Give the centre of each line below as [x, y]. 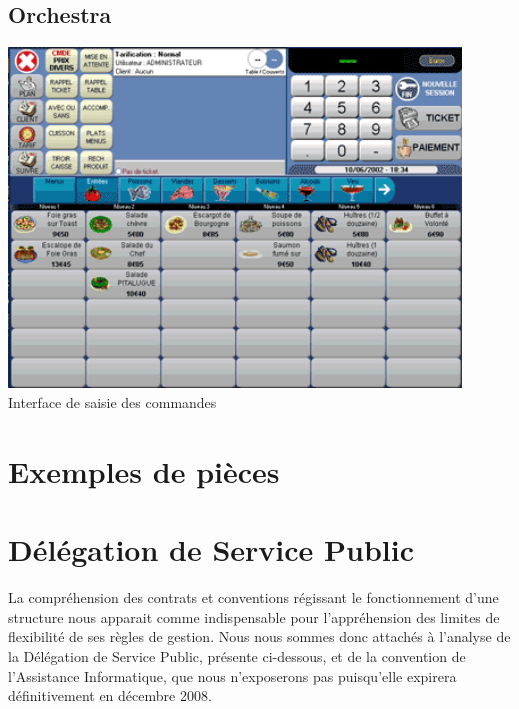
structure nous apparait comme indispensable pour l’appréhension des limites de [254, 616]
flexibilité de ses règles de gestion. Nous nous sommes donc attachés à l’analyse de [259, 636]
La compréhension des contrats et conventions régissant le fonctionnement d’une [253, 597]
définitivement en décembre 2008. [110, 695]
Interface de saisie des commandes [112, 402]
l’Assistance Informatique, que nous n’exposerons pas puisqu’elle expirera [232, 675]
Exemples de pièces [144, 470]
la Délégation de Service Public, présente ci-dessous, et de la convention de [237, 655]
